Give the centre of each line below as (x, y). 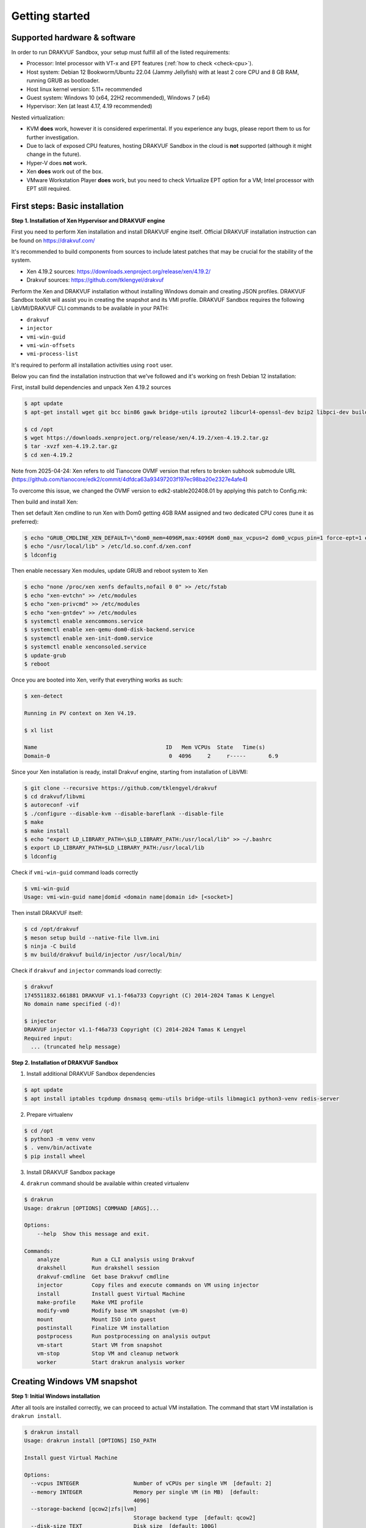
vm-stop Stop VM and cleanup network (108, 1354)
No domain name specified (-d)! (73, 1004)
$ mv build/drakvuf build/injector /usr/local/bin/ (103, 955)
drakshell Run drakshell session (98, 1268)
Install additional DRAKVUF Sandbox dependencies (91, 1074)
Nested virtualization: (38, 117)
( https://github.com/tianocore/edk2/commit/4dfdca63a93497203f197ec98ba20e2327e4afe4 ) (130, 479)
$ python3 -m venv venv (60, 1139)
